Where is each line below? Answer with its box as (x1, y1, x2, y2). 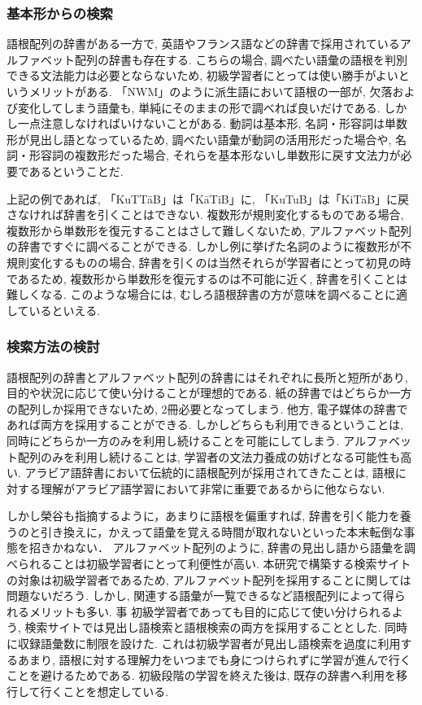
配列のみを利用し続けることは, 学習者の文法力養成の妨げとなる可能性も (17, 448, 401, 465)
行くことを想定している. (40, 682, 169, 699)
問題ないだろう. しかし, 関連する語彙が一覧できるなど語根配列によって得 (7, 587, 394, 604)
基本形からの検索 (7, 2, 113, 23)
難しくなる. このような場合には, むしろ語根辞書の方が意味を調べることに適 (7, 286, 408, 303)
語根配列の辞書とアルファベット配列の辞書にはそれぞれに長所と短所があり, (7, 368, 408, 385)
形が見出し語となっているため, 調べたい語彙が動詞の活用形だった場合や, (7, 130, 392, 147)
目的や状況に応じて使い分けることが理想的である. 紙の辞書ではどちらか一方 (7, 384, 412, 401)
